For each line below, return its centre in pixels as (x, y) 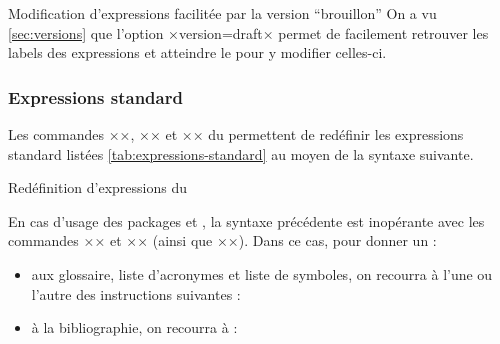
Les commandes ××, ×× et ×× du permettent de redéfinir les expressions (236, 134)
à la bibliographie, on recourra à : (134, 327)
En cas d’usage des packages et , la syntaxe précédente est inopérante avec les (246, 220)
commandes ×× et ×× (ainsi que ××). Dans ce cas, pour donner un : (222, 240)
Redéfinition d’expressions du (97, 187)
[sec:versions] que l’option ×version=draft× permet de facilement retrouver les (248, 32)
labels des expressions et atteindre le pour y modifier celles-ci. (197, 52)
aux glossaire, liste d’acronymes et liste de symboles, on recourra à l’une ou (262, 273)
